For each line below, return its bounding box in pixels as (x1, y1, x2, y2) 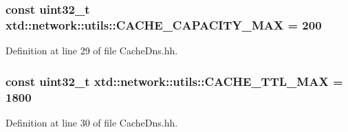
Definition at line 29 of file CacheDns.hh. (6, 43, 178, 58)
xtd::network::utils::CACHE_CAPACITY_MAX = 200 (6, 16, 322, 33)
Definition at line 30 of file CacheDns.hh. (6, 115, 178, 129)
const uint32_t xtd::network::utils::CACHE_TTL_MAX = (6, 72, 343, 89)
